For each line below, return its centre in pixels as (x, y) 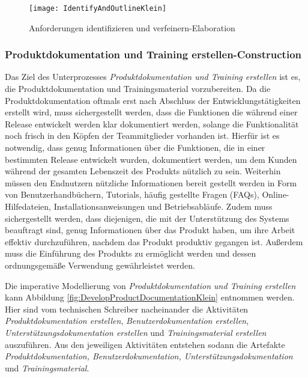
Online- (276, 194)
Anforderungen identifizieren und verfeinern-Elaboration (132, 27)
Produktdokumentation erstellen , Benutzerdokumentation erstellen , (127, 321)
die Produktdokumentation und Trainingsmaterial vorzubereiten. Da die (138, 89)
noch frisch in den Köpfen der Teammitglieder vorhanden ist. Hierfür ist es (142, 136)
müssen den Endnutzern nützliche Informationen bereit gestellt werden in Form (151, 182)
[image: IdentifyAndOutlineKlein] (98, 8)
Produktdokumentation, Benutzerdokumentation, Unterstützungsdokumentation (149, 356)
